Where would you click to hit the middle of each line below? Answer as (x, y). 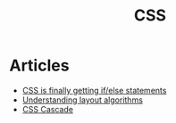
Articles (39, 66)
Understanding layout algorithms (82, 100)
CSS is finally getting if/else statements (94, 90)
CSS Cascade (48, 109)
